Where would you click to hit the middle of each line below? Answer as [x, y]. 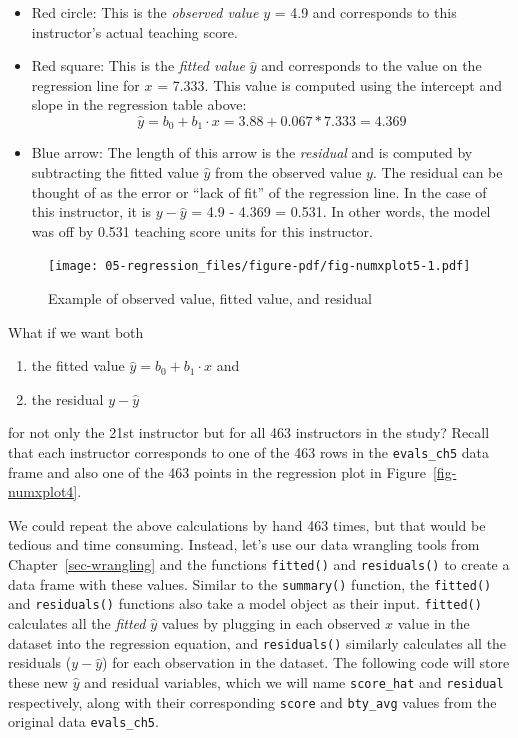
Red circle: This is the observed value [145, 12]
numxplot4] [43, 491]
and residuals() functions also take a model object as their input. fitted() [245, 603]
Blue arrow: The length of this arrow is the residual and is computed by [252, 152]
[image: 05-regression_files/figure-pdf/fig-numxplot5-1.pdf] [259, 266]
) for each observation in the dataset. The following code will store [306, 662]
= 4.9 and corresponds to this [365, 12]
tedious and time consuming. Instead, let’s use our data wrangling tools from [244, 544]
